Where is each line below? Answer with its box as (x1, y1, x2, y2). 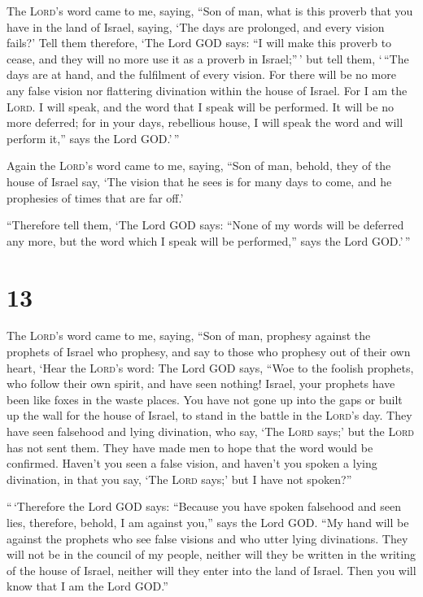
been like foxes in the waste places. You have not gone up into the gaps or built (7, 390, 403, 407)
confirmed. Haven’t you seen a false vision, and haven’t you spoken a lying (7, 455, 377, 472)
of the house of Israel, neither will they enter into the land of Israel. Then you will (7, 561, 416, 578)
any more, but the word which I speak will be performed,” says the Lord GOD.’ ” (7, 232, 411, 249)
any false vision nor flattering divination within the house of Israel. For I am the (7, 81, 408, 98)
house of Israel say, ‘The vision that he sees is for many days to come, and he (7, 172, 392, 190)
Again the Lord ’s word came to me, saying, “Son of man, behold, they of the (7, 157, 391, 174)
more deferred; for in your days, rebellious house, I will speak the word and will (7, 114, 403, 131)
